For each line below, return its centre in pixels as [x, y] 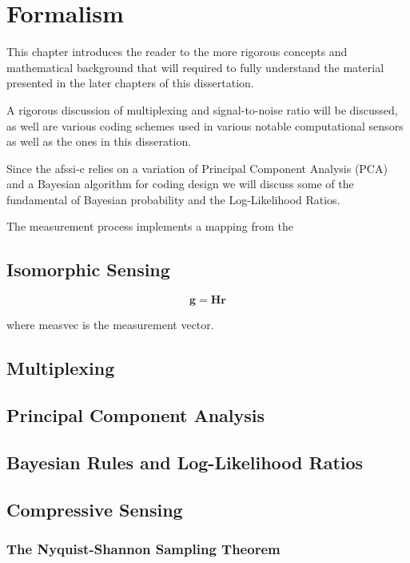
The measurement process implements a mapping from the [150, 226]
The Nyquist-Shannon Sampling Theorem [143, 548]
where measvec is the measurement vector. [110, 325]
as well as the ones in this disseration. [99, 141]
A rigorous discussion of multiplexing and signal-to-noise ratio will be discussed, [202, 109]
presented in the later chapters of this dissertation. [130, 83]
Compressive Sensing [95, 509]
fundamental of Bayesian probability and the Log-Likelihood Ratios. [173, 199]
